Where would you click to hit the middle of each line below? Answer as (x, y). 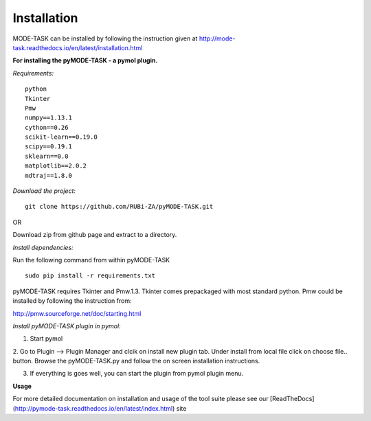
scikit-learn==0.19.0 (61, 137)
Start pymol (46, 339)
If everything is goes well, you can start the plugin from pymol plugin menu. (137, 374)
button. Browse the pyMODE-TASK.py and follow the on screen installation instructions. (136, 361)
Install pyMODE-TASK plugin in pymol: (67, 326)
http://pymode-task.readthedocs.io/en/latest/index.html (94, 408)
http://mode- (217, 38)
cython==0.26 (47, 127)
